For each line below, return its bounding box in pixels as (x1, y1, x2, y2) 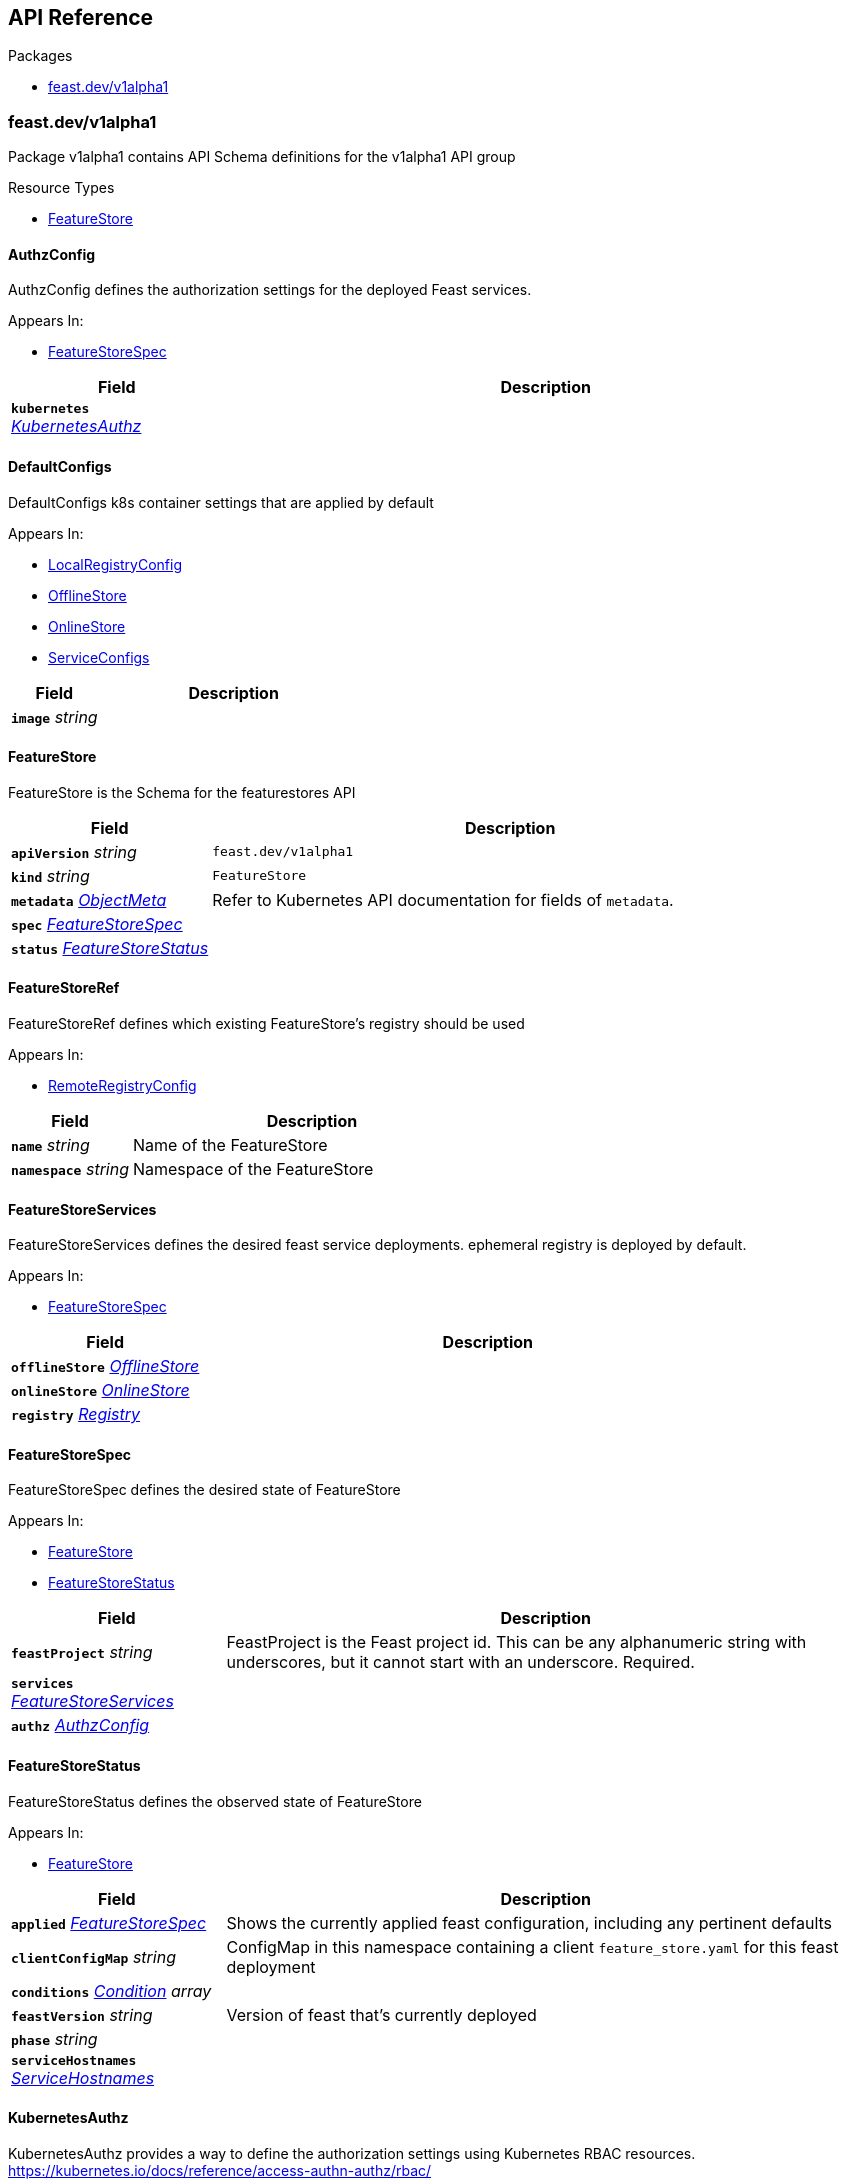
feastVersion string (11, 2004, 153, 2025)
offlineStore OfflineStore (11, 1356, 200, 1377)
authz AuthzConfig (11, 1715, 150, 1736)
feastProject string (11, 1642, 153, 1663)
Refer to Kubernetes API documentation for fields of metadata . (212, 889, 674, 910)
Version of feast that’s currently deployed (226, 2004, 537, 2025)
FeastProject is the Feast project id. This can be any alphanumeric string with (226, 1632, 807, 1653)
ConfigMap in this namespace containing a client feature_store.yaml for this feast (226, 1936, 839, 1957)
